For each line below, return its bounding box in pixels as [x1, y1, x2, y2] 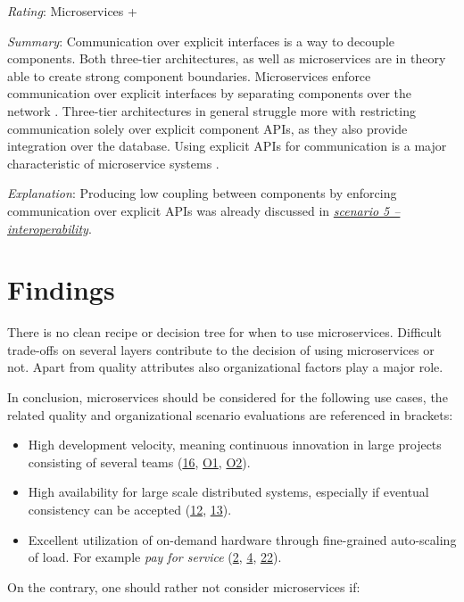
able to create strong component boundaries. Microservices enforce [7, 66, 371, 85]
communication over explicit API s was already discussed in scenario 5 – [7, 201, 401, 219]
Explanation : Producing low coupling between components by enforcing [7, 184, 397, 202]
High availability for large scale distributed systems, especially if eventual [28, 482, 429, 501]
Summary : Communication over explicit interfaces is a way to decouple [7, 31, 395, 50]
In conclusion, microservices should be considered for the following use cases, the [7, 388, 448, 407]
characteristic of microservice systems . [7, 153, 220, 172]
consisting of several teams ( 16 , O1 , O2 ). [28, 452, 251, 471]
